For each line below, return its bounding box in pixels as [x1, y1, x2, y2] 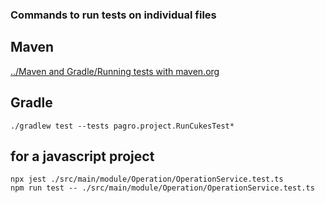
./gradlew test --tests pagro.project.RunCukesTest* [10, 121, 235, 131]
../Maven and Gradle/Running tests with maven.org [10, 65, 220, 77]
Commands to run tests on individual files [10, 8, 217, 22]
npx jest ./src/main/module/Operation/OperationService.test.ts [10, 174, 284, 185]
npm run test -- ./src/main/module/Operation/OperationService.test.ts [10, 183, 315, 193]
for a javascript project [10, 148, 155, 165]
